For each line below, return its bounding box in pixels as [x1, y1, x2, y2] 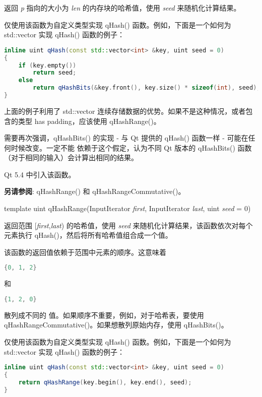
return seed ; [33, 69, 77, 77]
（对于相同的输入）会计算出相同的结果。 [4, 152, 138, 163]
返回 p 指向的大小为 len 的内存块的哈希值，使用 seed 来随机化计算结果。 [4, 3, 241, 13]
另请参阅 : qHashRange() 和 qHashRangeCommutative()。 [4, 186, 185, 196]
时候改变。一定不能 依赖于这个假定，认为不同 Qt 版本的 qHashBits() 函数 [11, 142, 252, 153]
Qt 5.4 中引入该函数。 [4, 169, 76, 179]
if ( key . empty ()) [18, 61, 77, 69]
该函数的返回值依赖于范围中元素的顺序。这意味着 [4, 246, 166, 257]
